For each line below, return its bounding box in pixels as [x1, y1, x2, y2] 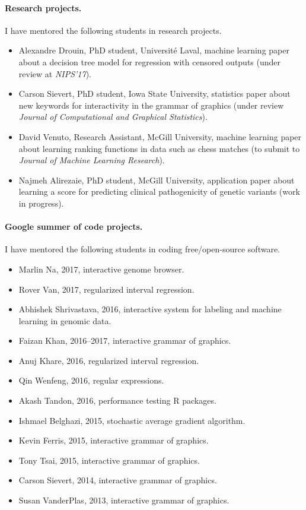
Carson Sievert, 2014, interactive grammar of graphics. [18, 474, 217, 486]
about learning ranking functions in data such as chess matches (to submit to [18, 142, 300, 154]
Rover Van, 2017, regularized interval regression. [18, 283, 195, 295]
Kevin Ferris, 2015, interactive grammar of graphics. [18, 434, 209, 446]
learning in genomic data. [18, 314, 111, 327]
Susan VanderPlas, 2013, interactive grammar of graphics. [18, 494, 230, 506]
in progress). [18, 197, 64, 209]
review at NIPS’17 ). [18, 67, 92, 80]
